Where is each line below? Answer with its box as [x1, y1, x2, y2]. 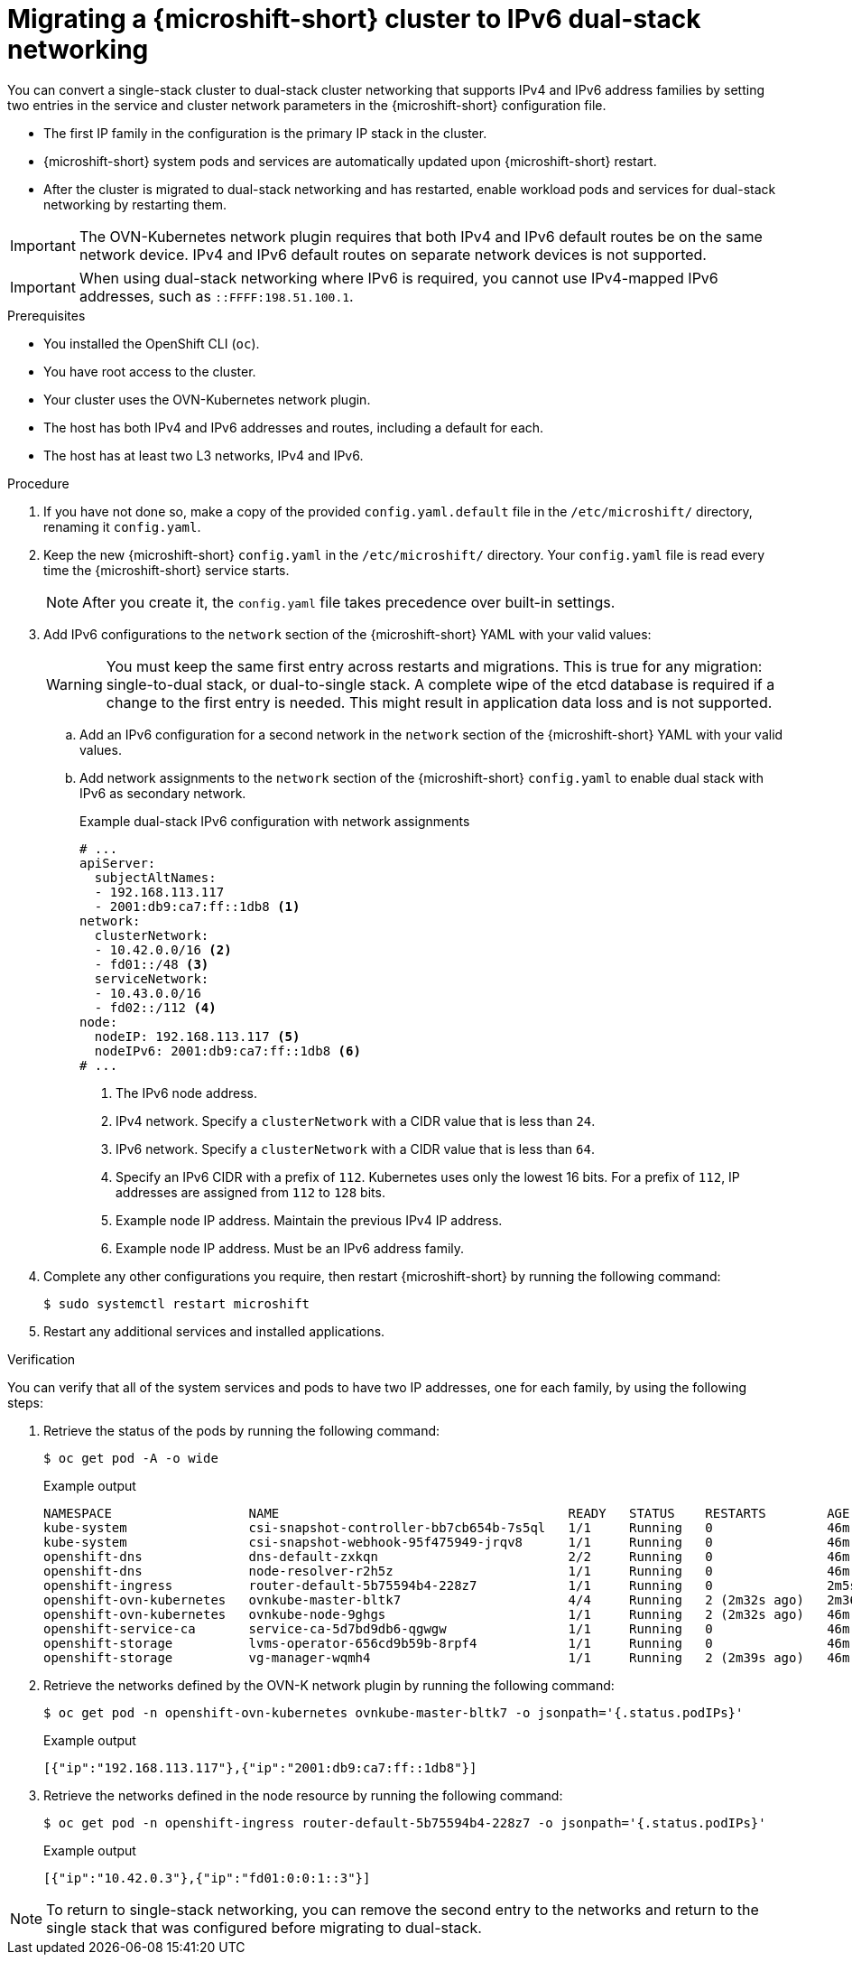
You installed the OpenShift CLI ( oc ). [43, 335, 260, 351]
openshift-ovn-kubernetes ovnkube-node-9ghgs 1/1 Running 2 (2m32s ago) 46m [43, 1606, 850, 1622]
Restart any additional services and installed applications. [43, 1323, 385, 1339]
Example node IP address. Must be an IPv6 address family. [116, 1240, 465, 1256]
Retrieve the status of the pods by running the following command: [43, 1422, 440, 1438]
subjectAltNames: [94, 869, 217, 885]
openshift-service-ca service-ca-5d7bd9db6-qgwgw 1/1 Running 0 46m [43, 1621, 850, 1636]
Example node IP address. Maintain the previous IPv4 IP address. [116, 1212, 503, 1228]
